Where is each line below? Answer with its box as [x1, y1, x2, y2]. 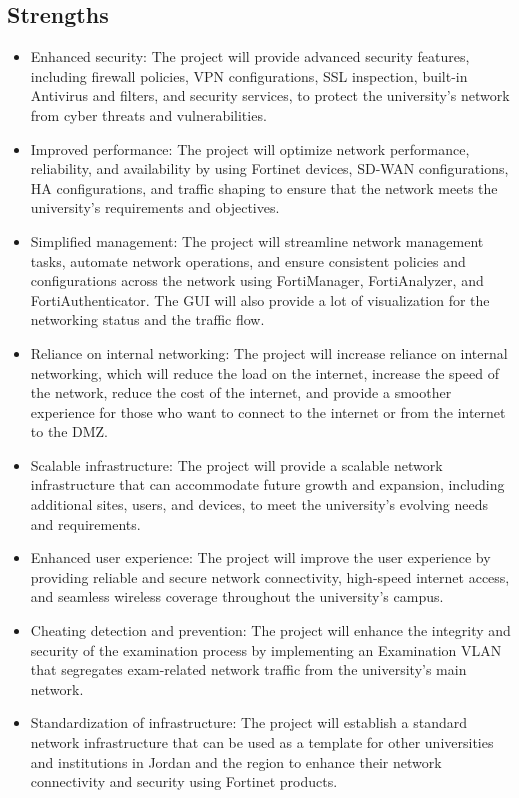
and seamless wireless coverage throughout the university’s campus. [30, 586, 444, 607]
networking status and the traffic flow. [30, 309, 265, 330]
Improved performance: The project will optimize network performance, [30, 138, 470, 159]
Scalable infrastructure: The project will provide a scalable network [30, 454, 443, 475]
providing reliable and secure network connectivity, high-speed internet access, [30, 566, 510, 587]
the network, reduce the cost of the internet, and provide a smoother [30, 382, 452, 403]
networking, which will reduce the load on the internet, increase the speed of [30, 362, 499, 383]
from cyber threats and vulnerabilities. [30, 104, 267, 125]
